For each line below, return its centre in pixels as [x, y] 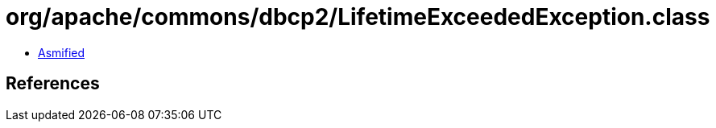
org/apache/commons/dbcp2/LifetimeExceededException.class [358, 17]
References [53, 84]
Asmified [62, 52]
